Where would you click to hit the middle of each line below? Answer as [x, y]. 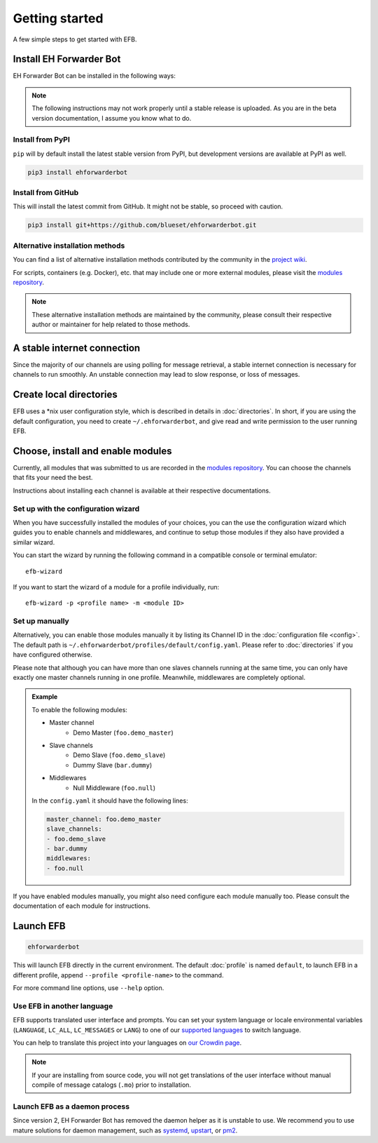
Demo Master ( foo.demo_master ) [124, 733]
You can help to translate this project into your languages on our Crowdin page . [127, 1043]
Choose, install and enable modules [92, 451]
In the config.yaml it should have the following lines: [110, 801]
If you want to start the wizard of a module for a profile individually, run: [116, 587]
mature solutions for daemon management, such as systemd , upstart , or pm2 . [125, 1130]
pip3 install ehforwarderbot [78, 172]
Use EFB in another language [63, 1005]
